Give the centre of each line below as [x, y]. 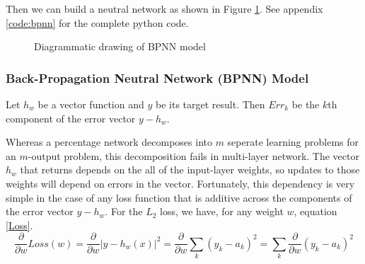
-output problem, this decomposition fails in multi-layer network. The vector [193, 155]
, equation [315, 211]
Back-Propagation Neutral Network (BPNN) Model [157, 78]
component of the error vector [71, 118]
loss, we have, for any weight [222, 211]
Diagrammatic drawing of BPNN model [120, 46]
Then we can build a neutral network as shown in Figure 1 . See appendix [164, 8]
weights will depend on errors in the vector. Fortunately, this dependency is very [180, 183]
